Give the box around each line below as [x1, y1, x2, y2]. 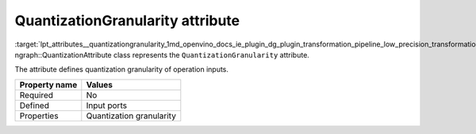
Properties [19, 110, 59, 121]
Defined [19, 99, 49, 110]
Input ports [86, 99, 127, 110]
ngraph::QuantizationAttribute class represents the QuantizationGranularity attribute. [14, 50, 309, 59]
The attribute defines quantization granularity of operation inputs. [14, 65, 229, 74]
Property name [19, 79, 78, 90]
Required [19, 89, 54, 100]
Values [86, 79, 113, 90]
